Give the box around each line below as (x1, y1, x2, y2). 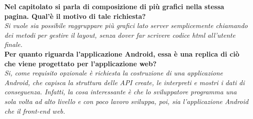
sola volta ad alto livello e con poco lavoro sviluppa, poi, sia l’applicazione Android (4, 96, 249, 106)
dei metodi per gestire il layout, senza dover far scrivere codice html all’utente (4, 30, 236, 40)
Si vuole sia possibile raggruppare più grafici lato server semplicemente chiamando (4, 20, 248, 30)
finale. (4, 39, 23, 49)
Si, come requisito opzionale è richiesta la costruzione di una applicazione (4, 68, 223, 78)
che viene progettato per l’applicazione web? (4, 58, 157, 68)
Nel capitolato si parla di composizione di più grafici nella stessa (4, 1, 224, 11)
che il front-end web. (4, 105, 66, 116)
